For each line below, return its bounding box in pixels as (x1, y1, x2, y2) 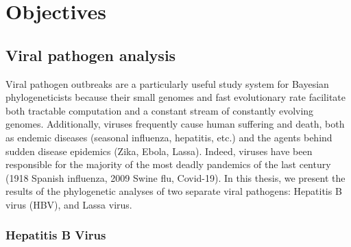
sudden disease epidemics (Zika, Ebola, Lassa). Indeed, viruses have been (5, 143, 313, 158)
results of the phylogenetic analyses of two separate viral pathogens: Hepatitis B (5, 184, 342, 198)
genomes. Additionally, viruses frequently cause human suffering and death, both (5, 117, 345, 131)
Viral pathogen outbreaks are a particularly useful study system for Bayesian (5, 76, 329, 91)
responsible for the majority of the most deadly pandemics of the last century (5, 157, 331, 172)
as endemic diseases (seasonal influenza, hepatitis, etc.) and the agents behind (5, 130, 332, 144)
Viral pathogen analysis (5, 44, 176, 65)
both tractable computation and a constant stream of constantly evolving (5, 103, 314, 117)
